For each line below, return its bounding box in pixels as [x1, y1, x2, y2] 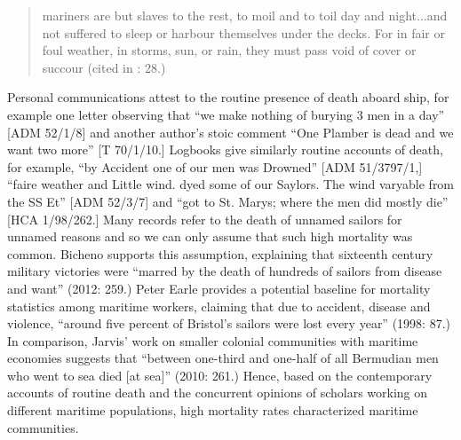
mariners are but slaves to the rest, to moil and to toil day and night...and [42, 6, 448, 24]
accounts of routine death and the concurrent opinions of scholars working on [7, 383, 428, 402]
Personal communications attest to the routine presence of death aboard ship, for [7, 88, 449, 106]
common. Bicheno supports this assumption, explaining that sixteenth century [7, 244, 433, 263]
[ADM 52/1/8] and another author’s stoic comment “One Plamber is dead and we [7, 122, 454, 141]
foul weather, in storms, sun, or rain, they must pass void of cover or [42, 41, 417, 59]
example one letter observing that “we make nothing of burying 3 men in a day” [7, 105, 445, 123]
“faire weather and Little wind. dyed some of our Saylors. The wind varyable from [7, 175, 455, 193]
